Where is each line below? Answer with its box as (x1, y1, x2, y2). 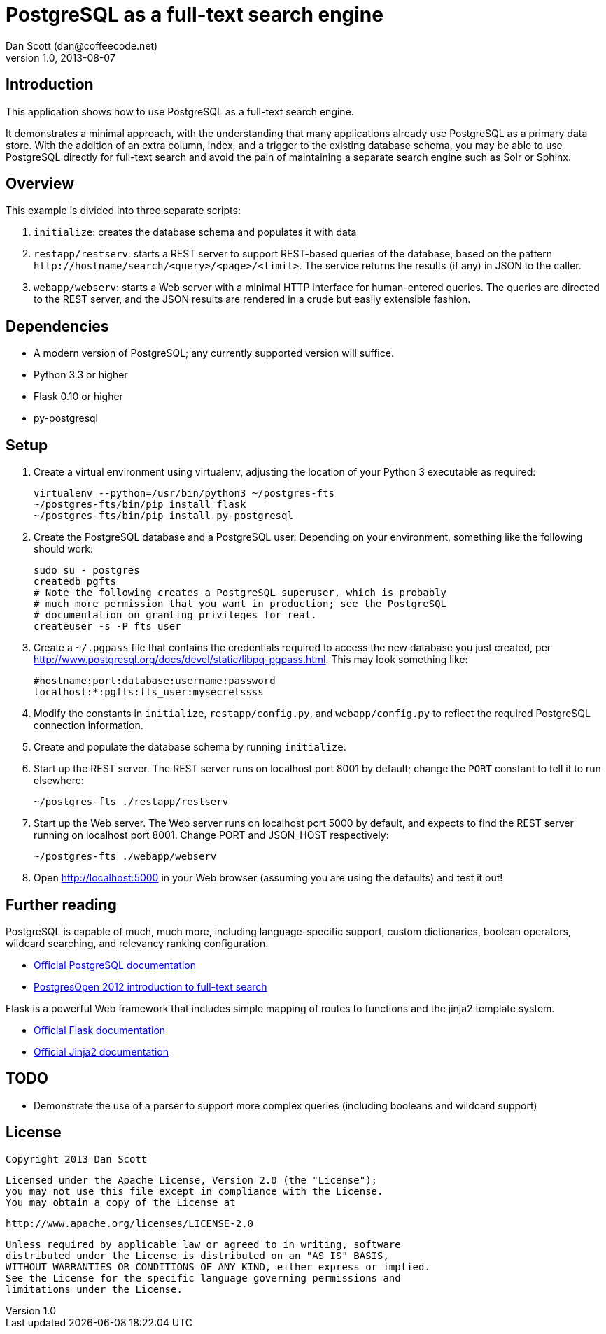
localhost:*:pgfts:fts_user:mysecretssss (34, 686, 264, 698)
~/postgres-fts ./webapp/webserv (34, 851, 217, 863)
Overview (6, 175, 75, 193)
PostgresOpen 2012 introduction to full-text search (34, 980, 267, 993)
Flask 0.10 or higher (34, 390, 123, 403)
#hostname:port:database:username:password (34, 675, 276, 687)
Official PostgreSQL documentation (34, 958, 196, 971)
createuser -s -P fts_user (34, 620, 181, 632)
